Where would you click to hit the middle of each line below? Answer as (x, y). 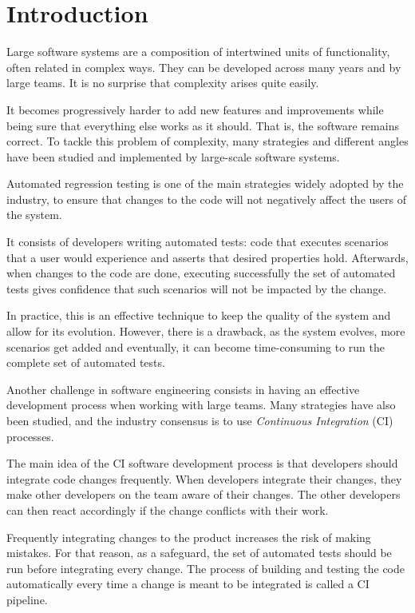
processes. (30, 436)
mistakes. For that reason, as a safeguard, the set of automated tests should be (199, 553)
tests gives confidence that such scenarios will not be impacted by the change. (197, 288)
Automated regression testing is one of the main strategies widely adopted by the (205, 183)
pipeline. (27, 599)
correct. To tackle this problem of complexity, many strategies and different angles (207, 141)
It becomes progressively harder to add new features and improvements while (195, 109)
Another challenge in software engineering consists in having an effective (183, 389)
